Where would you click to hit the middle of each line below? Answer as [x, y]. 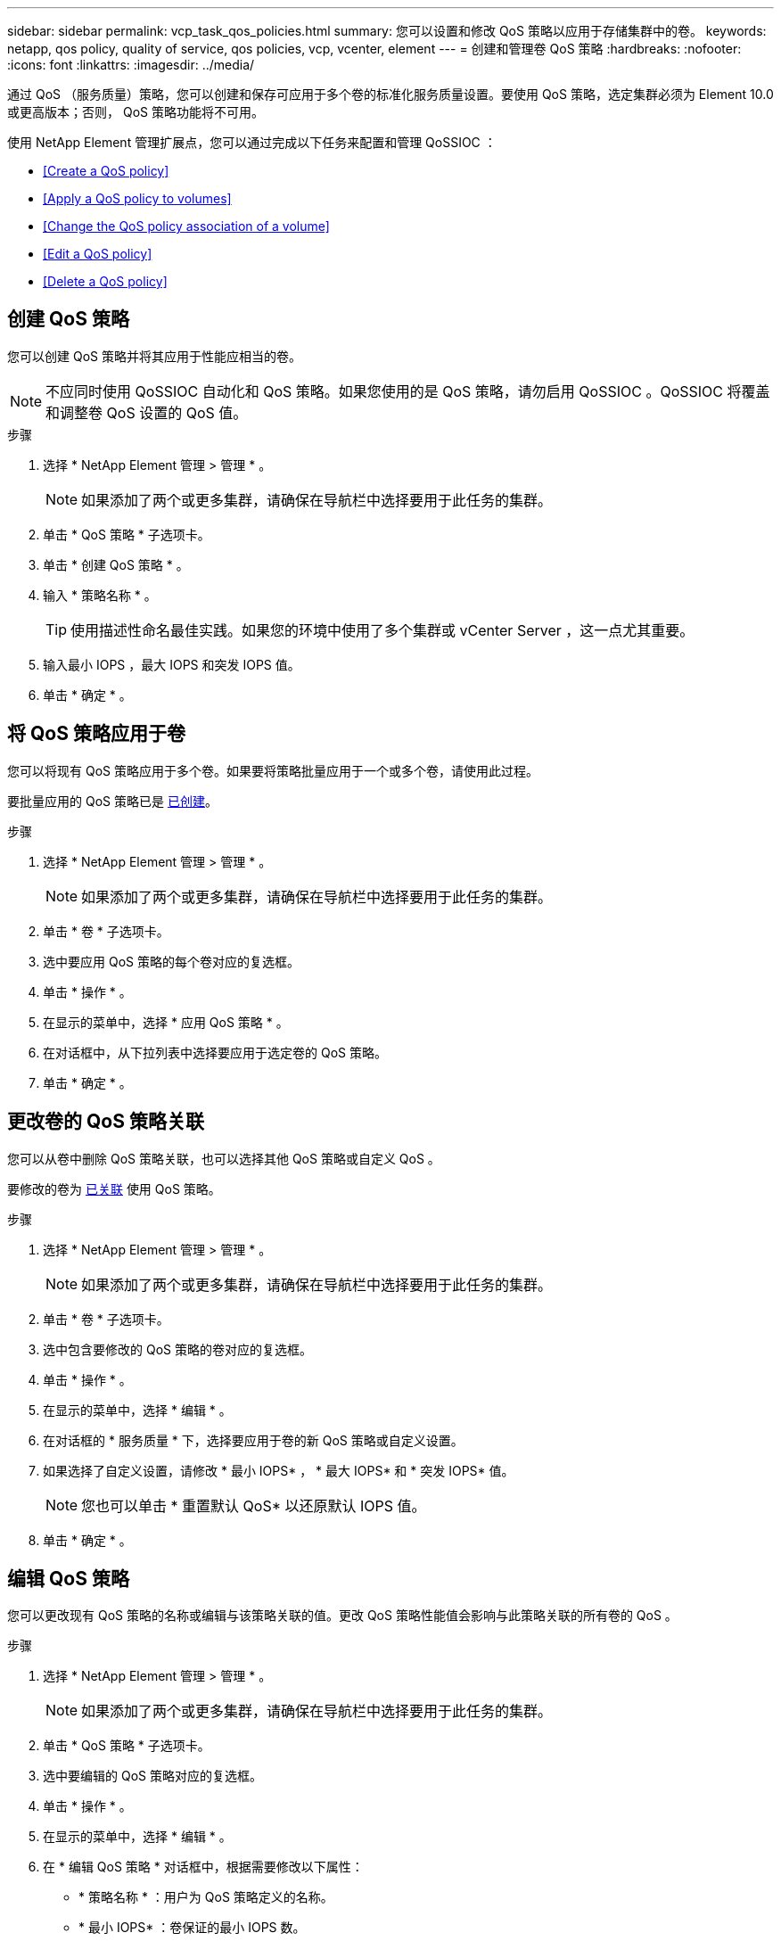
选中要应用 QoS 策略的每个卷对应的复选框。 [171, 961]
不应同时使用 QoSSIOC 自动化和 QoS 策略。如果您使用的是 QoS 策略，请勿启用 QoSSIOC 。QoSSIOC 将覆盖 [408, 391]
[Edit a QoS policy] [98, 254]
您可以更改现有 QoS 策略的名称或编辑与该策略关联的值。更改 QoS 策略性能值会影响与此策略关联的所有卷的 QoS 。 [342, 1616]
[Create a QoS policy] [106, 171]
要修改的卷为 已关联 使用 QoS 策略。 [114, 1188]
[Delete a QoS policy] [105, 281]
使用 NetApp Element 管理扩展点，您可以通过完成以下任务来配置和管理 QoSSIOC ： [252, 142]
